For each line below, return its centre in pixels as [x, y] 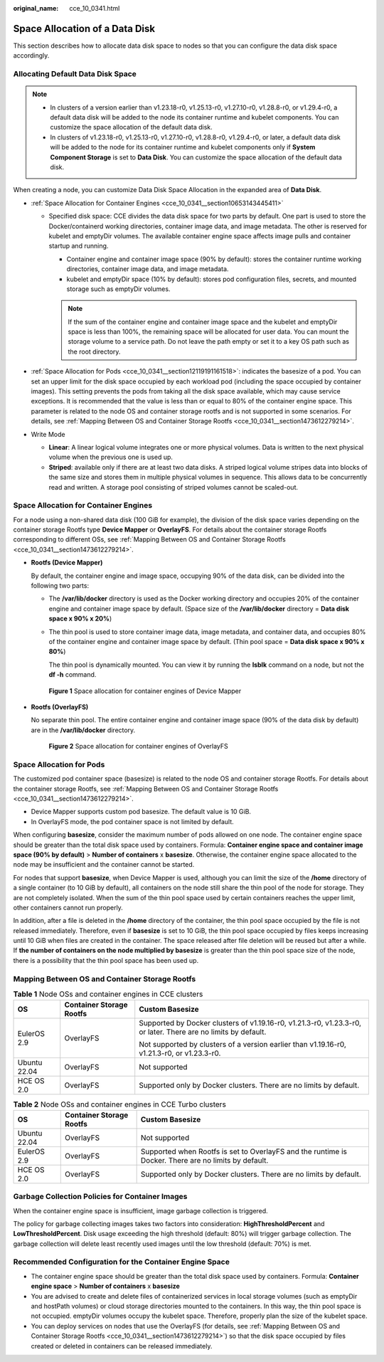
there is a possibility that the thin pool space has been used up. [106, 960]
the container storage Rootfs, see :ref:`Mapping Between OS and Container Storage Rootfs [146, 788]
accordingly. [31, 56]
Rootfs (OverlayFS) [60, 707]
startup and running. [79, 246]
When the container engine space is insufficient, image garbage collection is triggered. [140, 1210]
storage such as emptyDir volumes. [118, 289]
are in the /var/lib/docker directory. [83, 730]
